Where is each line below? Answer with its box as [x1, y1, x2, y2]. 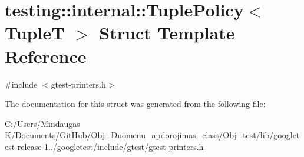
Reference [5, 44, 87, 68]
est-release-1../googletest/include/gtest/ [5, 140, 149, 152]
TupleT [5, 21, 65, 45]
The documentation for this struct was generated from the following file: [5, 98, 266, 110]
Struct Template [99, 21, 235, 45]
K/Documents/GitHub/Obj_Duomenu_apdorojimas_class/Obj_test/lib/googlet [5, 129, 300, 141]
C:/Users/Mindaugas [5, 117, 80, 129]
